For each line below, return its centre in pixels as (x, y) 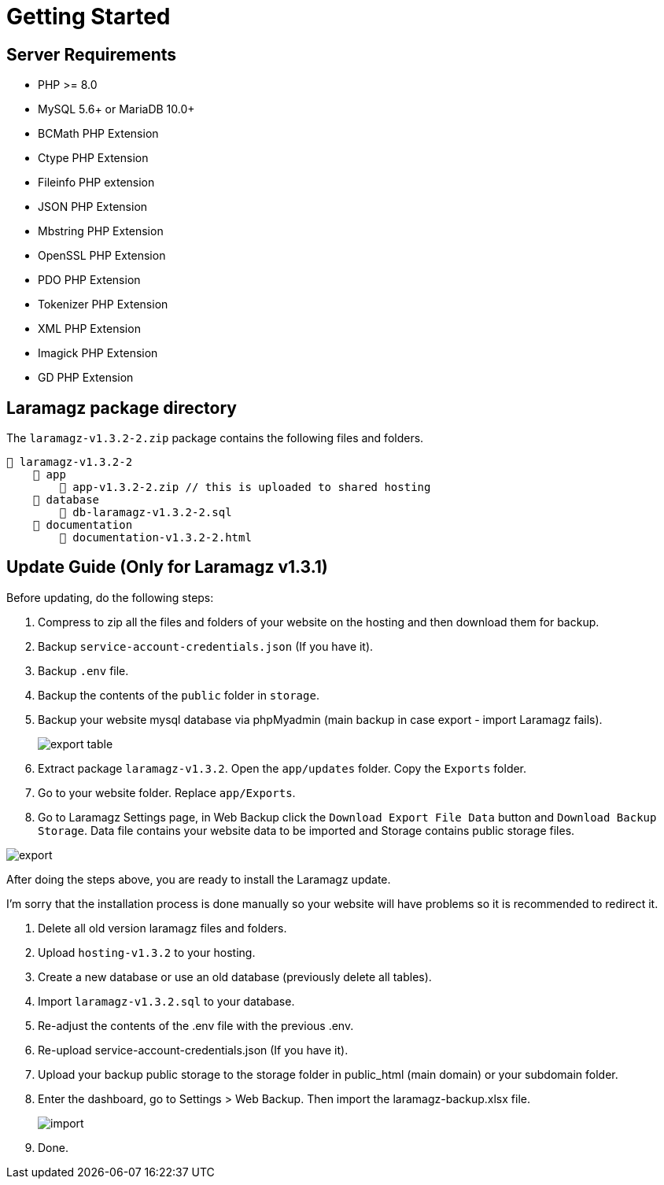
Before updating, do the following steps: (110, 597)
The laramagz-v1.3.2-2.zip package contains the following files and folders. (215, 438)
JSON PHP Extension (93, 207)
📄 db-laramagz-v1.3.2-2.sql (146, 513)
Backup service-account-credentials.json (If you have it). (206, 646)
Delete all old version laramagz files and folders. (162, 928)
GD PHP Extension (86, 378)
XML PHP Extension (89, 329)
